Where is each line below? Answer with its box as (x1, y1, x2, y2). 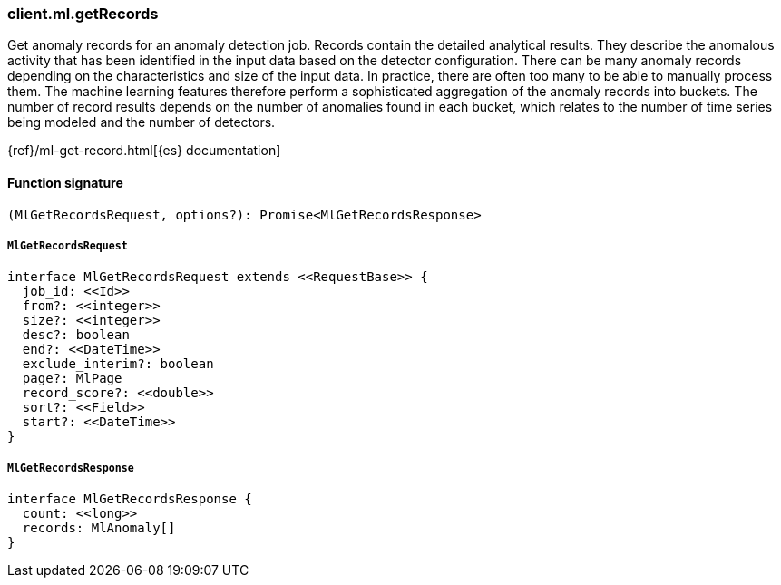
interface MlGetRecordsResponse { (7, 492, 252, 507)
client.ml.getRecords (7, 5, 159, 23)
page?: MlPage (22, 371, 122, 386)
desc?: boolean (22, 327, 130, 343)
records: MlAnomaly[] (22, 521, 176, 536)
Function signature (7, 174, 123, 190)
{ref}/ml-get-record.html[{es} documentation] (7, 142, 281, 159)
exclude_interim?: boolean (22, 356, 214, 372)
